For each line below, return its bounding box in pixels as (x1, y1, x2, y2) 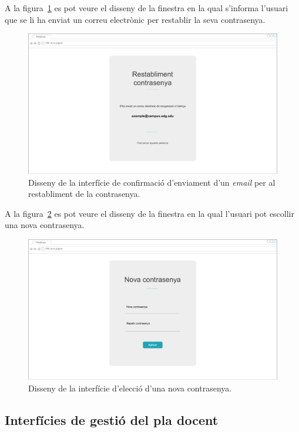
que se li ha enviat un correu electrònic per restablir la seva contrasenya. (5, 13, 266, 25)
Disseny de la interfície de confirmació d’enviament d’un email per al (28, 176, 276, 188)
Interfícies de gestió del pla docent (5, 410, 219, 428)
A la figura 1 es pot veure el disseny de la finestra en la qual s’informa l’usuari (5, 2, 288, 14)
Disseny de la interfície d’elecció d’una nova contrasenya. (28, 381, 232, 394)
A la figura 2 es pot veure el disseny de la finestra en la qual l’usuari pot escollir (5, 207, 294, 219)
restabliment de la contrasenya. (28, 187, 140, 200)
